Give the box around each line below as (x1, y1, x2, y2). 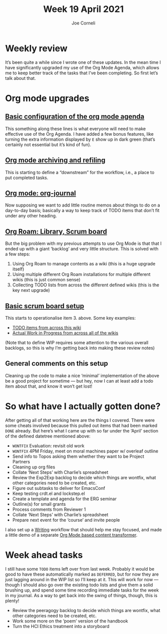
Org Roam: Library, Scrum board (5, 227, 107, 235)
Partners (12, 458, 30, 464)
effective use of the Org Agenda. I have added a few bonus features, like (5, 131, 154, 137)
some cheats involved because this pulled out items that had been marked (5, 423, 158, 428)
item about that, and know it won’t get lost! (5, 383, 93, 389)
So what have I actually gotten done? (5, 401, 161, 412)
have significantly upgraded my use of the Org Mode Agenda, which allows (5, 64, 160, 70)
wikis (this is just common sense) (12, 277, 81, 283)
